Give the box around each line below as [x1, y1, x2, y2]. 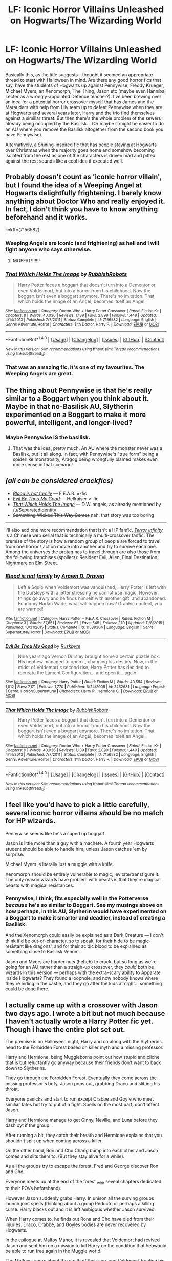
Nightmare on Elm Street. [5, 560, 58, 566]
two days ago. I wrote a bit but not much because [5, 1009, 165, 1018]
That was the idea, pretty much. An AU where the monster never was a [12, 445, 163, 451]
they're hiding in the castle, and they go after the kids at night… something [5, 981, 162, 987]
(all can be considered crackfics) [5, 477, 114, 485]
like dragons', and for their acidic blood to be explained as [25, 943, 147, 949]
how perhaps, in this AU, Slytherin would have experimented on [5, 908, 167, 915]
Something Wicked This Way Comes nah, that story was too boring [12, 512, 155, 518]
